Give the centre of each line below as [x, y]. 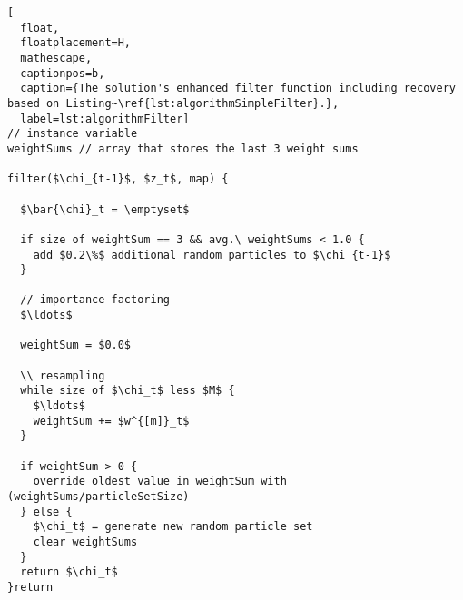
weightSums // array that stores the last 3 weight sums [183, 148]
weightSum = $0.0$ [76, 345]
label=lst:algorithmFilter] [105, 118]
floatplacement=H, [76, 43]
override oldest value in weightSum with [160, 482]
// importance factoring [95, 300]
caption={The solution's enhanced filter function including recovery [238, 89]
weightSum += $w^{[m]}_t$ [111, 421]
